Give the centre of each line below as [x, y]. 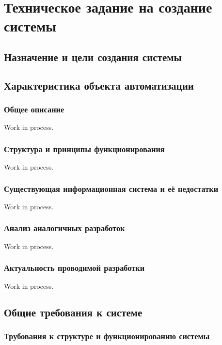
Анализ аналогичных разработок [64, 228]
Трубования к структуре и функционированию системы [107, 336]
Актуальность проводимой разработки [74, 268]
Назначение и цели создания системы [93, 56]
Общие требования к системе [73, 312]
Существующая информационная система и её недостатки [111, 188]
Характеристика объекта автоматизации [99, 85]
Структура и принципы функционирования [84, 149]
